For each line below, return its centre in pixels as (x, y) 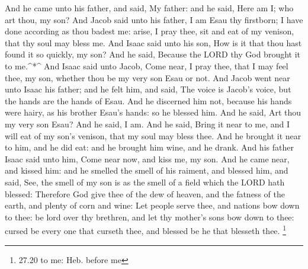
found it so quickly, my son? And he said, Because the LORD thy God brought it (153, 54)
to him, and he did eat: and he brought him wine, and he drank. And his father (149, 147)
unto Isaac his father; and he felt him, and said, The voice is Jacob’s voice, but (148, 89)
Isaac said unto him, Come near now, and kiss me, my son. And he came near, (147, 158)
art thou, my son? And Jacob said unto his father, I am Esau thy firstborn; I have (154, 19)
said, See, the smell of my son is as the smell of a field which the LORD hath (145, 182)
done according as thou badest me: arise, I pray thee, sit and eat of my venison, (150, 31)
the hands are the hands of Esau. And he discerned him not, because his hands (148, 100)
